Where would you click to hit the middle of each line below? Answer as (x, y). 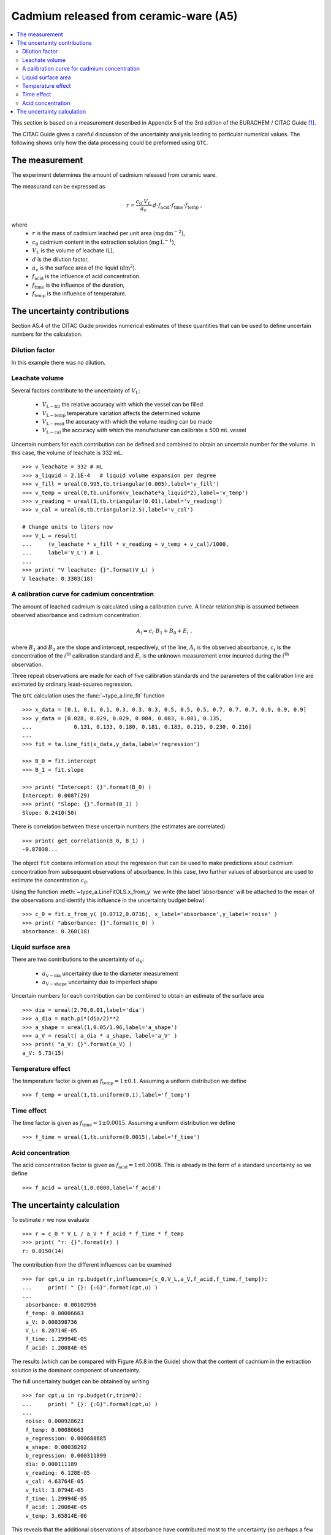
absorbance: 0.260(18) (56, 931)
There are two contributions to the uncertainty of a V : (78, 960)
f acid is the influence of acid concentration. (86, 277)
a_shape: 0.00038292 (56, 1447)
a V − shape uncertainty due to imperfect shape (100, 982)
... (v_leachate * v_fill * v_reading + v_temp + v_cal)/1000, (126, 544)
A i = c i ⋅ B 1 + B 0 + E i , (164, 632)
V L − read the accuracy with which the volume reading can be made (127, 422)
